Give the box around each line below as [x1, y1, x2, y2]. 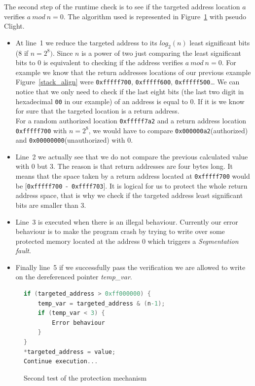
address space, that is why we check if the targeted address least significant [15, 190, 243, 200]
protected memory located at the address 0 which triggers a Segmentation [15, 235, 239, 246]
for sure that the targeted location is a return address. [15, 106, 180, 116]
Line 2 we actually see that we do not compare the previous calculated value [15, 151, 248, 161]
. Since [52, 47, 73, 58]
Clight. [4, 21, 25, 31]
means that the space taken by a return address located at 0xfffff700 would [15, 171, 250, 181]
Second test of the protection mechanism [24, 372, 147, 383]
